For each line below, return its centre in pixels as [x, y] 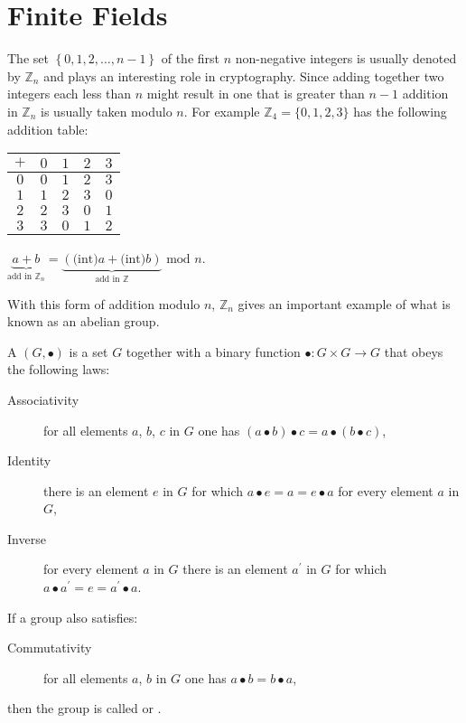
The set [28, 58]
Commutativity [50, 648]
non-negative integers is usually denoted [346, 58]
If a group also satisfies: [73, 617]
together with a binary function [213, 351]
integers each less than [70, 94]
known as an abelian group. [84, 321]
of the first [191, 58]
